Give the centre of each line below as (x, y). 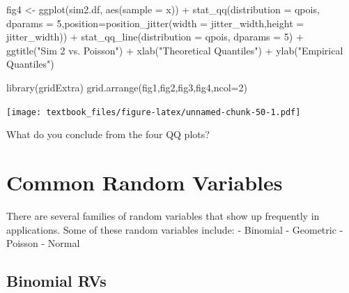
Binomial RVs (56, 281)
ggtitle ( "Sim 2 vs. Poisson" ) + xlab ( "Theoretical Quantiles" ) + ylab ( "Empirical (175, 50)
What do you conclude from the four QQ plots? (108, 134)
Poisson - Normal (43, 243)
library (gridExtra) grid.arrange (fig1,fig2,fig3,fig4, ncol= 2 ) (127, 87)
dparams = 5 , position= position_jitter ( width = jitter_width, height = (155, 23)
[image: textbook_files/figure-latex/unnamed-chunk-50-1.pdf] (154, 112)
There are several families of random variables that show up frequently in (163, 215)
